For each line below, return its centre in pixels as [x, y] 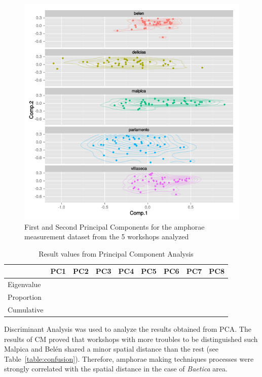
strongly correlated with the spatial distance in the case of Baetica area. [116, 369]
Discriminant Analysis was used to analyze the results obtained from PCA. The [128, 329]
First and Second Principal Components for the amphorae [115, 226]
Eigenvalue [24, 284]
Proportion [25, 297]
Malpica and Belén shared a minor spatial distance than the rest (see [111, 349]
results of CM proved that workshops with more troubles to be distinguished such [131, 339]
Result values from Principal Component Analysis [116, 253]
